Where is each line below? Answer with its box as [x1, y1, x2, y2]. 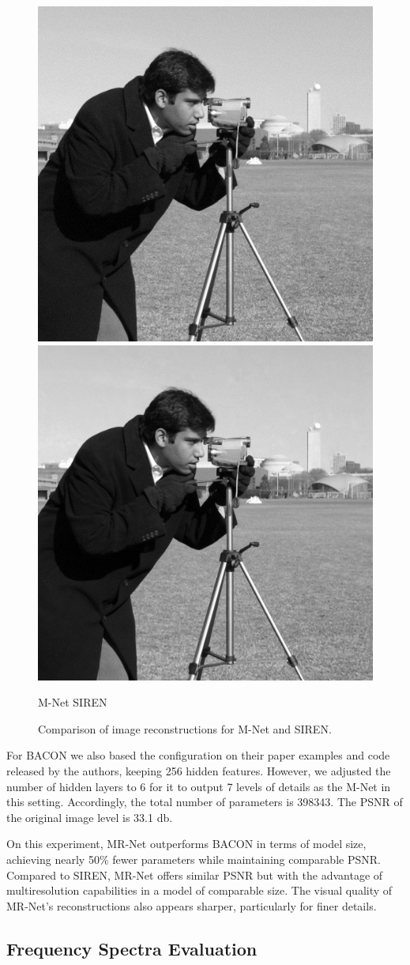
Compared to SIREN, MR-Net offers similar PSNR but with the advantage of [6, 866, 383, 883]
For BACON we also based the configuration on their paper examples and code [6, 747, 390, 763]
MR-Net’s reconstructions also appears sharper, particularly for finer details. [6, 897, 377, 914]
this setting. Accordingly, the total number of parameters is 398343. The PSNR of [6, 793, 403, 810]
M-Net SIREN [38, 694, 107, 711]
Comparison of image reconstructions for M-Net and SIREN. [38, 720, 332, 737]
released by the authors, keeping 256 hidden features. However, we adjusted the [6, 762, 391, 778]
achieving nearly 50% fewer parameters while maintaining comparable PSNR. [6, 850, 381, 867]
